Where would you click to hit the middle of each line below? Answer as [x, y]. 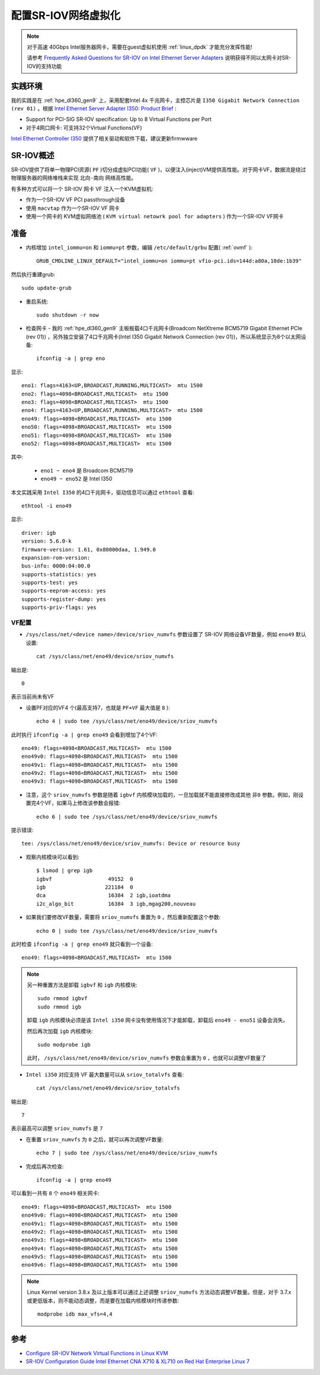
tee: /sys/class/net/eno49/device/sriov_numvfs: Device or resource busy [131, 844]
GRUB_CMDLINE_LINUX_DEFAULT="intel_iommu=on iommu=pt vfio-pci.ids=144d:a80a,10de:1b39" [169, 261]
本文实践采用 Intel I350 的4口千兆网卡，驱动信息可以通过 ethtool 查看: [103, 492]
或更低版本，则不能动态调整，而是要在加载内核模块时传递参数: [103, 1300]
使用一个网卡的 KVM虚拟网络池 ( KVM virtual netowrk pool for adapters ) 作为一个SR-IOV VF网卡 [155, 216]
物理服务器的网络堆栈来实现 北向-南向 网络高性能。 [74, 178]
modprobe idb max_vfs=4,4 [75, 1314]
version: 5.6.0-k [47, 541]
